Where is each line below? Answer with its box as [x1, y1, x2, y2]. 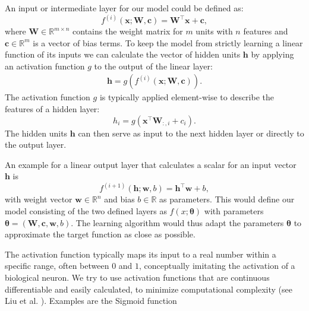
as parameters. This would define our [159, 193, 295, 205]
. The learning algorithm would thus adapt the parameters [71, 216, 284, 229]
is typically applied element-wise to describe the [99, 91, 275, 103]
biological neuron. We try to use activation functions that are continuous [5, 271, 270, 283]
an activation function [5, 59, 85, 72]
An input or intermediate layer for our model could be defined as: [5, 2, 244, 14]
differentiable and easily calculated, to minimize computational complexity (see [5, 283, 292, 295]
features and [243, 25, 288, 37]
